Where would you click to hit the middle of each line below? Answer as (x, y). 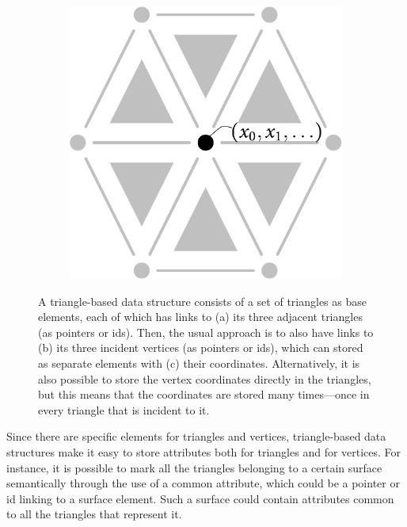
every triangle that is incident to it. (124, 409)
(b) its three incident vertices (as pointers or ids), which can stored (201, 348)
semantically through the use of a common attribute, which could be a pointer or (203, 483)
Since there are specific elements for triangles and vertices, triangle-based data (196, 436)
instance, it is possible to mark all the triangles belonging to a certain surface (194, 467)
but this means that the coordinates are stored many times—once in (204, 394)
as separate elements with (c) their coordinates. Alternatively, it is (199, 363)
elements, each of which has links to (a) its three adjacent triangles (200, 317)
